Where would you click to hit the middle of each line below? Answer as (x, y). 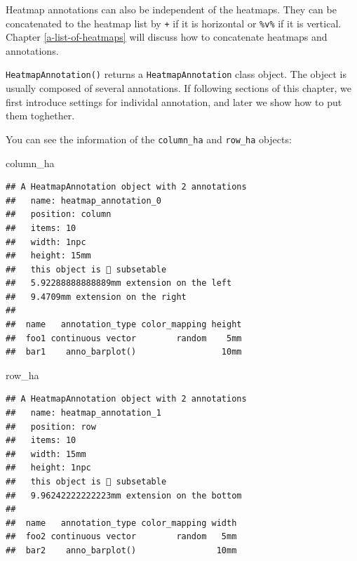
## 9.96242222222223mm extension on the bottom (124, 495)
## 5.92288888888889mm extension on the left (119, 283)
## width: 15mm (46, 454)
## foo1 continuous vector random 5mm (124, 338)
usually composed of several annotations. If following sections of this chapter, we (178, 88)
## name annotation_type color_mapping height (124, 325)
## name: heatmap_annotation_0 (83, 200)
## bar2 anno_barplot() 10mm (121, 550)
